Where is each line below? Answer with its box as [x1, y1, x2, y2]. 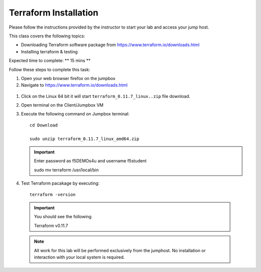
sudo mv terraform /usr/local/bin [34, 167, 99, 173]
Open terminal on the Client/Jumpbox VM [21, 102, 104, 108]
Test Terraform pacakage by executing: [21, 180, 100, 186]
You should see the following [34, 214, 92, 220]
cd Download [29, 122, 58, 128]
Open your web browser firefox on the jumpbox [21, 75, 116, 81]
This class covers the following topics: [9, 33, 86, 39]
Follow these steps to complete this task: [9, 66, 90, 72]
